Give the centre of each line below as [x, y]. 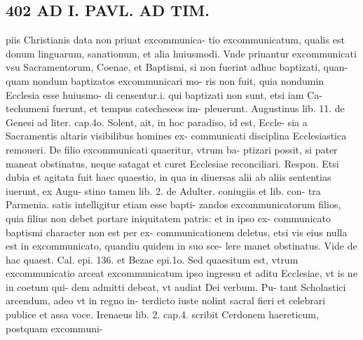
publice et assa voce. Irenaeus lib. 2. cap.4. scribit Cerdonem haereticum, [162, 314]
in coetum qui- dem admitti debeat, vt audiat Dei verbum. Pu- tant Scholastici [176, 286]
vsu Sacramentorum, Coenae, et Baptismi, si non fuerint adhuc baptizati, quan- [177, 67]
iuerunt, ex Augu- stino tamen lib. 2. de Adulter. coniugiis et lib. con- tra [163, 190]
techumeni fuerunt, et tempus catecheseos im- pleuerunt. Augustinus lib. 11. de [175, 108]
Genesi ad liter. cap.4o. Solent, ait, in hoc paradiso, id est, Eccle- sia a [157, 122]
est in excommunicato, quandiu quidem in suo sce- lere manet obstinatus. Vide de [181, 246]
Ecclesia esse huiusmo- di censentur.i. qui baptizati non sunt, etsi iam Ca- [164, 94]
